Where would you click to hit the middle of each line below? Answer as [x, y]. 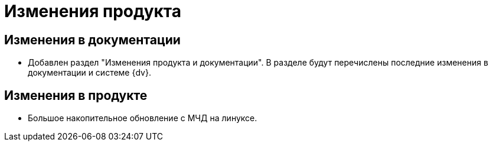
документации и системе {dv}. [89, 73]
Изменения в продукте [76, 95]
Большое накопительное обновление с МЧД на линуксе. [143, 118]
